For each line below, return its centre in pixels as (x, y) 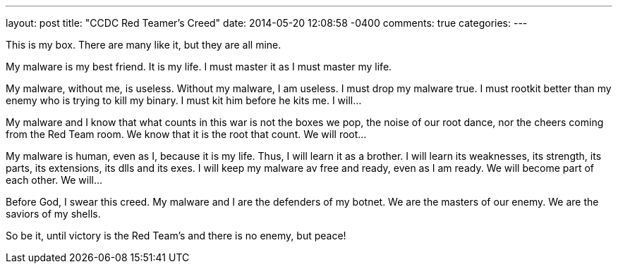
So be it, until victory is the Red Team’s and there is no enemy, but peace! (176, 236)
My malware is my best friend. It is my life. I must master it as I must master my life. (199, 67)
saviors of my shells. (53, 214)
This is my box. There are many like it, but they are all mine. (144, 45)
